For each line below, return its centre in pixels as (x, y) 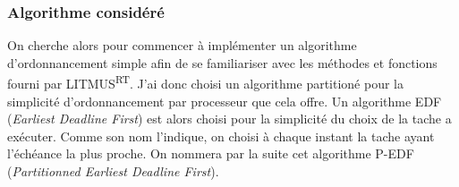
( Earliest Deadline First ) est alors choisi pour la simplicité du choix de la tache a (229, 119)
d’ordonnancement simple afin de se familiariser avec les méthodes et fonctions (222, 62)
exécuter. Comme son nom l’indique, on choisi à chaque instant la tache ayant (221, 136)
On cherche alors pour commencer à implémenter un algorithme (182, 45)
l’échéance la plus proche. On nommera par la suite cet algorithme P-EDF (211, 153)
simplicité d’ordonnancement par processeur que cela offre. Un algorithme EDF (225, 101)
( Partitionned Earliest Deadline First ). (113, 171)
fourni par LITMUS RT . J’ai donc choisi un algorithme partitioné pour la (206, 82)
